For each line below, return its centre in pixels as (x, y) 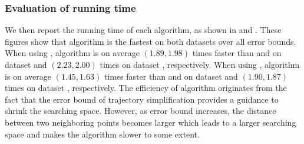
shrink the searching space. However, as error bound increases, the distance (141, 111)
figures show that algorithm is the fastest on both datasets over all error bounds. (151, 41)
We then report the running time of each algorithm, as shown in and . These (143, 30)
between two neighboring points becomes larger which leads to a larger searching (151, 122)
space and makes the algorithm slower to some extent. (102, 134)
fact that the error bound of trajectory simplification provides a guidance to (142, 99)
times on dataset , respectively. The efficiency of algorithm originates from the (146, 88)
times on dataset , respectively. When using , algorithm (200, 64)
